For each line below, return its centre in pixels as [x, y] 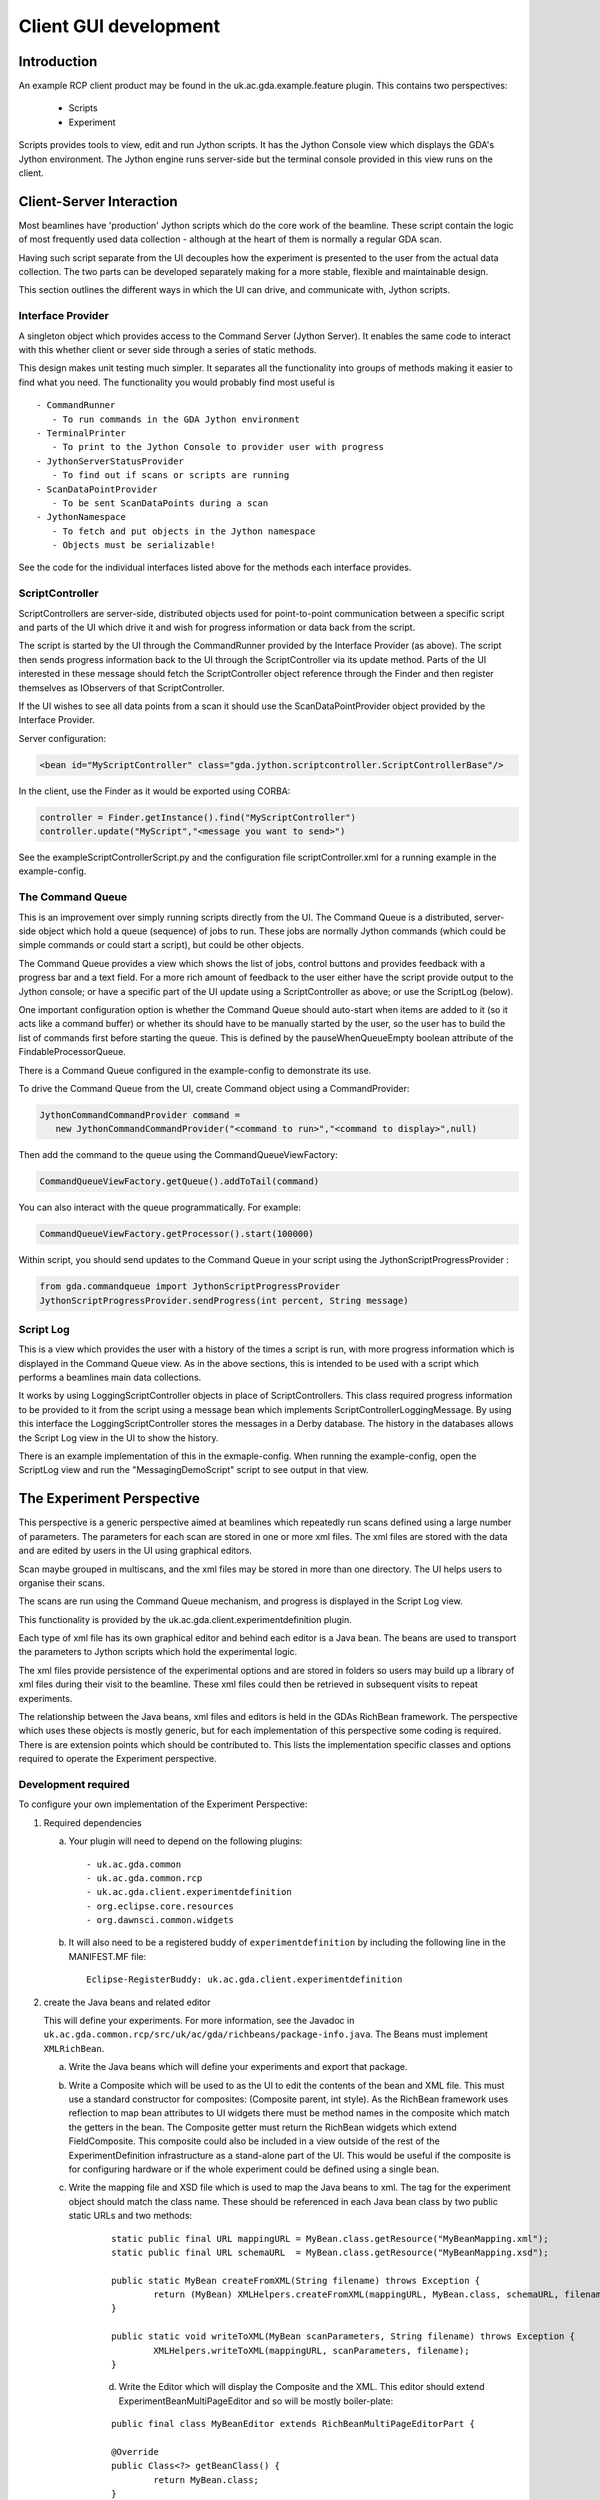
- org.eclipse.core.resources [160, 1906]
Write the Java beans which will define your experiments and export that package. [238, 2067]
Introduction [58, 61]
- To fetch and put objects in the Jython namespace [183, 531]
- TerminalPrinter [81, 433]
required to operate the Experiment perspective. [117, 1759]
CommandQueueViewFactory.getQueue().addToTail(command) [179, 1181]
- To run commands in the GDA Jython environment [175, 419]
